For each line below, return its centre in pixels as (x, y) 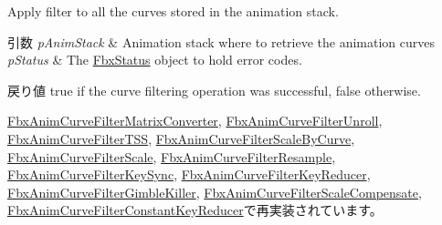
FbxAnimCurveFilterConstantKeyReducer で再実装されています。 (195, 210)
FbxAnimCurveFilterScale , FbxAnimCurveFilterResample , (172, 156)
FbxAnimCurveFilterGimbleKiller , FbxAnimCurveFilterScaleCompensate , (215, 192)
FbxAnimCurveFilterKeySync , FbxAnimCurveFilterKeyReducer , (189, 174)
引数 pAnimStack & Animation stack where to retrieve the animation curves (221, 41)
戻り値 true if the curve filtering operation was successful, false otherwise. (214, 90)
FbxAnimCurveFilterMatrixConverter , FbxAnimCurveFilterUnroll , (195, 121)
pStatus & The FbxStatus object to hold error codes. (155, 60)
